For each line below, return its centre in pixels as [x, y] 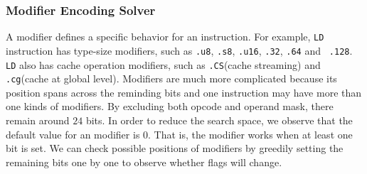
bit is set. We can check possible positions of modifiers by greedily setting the [175, 148]
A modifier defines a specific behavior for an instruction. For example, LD [165, 37]
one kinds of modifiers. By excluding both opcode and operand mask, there [170, 106]
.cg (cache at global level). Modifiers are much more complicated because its [171, 78]
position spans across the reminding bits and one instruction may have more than [184, 92]
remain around [38, 120]
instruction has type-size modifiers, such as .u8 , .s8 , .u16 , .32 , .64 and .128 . [179, 50]
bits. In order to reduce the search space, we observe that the [219, 120]
